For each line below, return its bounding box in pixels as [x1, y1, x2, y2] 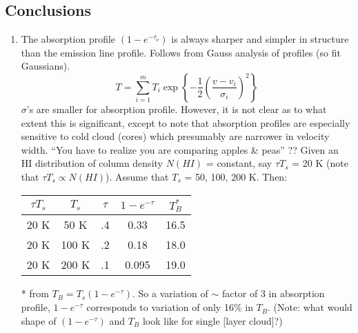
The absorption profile [21, 32, 116, 46]
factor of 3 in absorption [221, 286, 325, 301]
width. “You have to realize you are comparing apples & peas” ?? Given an [21, 142, 339, 157]
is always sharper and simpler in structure [171, 32, 349, 46]
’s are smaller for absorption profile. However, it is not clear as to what [26, 101, 327, 116]
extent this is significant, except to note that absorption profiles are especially [21, 115, 350, 130]
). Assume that [106, 169, 169, 183]
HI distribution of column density [21, 156, 163, 170]
